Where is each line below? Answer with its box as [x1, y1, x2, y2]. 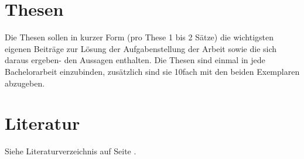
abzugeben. [5, 77, 45, 89]
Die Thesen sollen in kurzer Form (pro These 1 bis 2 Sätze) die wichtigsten [5, 31, 274, 43]
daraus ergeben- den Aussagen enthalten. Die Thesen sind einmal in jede [5, 54, 265, 66]
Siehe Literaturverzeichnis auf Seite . [5, 145, 136, 157]
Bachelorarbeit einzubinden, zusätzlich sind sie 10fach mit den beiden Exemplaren [5, 65, 300, 77]
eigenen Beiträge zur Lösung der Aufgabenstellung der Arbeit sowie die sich [5, 42, 277, 54]
